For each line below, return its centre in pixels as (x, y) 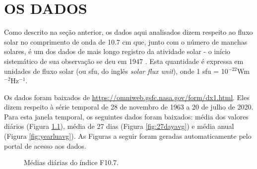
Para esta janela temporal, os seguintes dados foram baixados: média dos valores (126, 116)
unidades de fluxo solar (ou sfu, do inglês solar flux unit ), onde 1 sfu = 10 (116, 71)
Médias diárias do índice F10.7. (71, 162)
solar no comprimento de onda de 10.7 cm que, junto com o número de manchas (126, 41)
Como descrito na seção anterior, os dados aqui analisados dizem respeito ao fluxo (128, 32)
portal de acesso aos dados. (45, 145)
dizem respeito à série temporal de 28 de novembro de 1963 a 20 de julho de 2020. (129, 107)
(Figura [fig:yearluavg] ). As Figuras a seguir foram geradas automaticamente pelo (128, 136)
